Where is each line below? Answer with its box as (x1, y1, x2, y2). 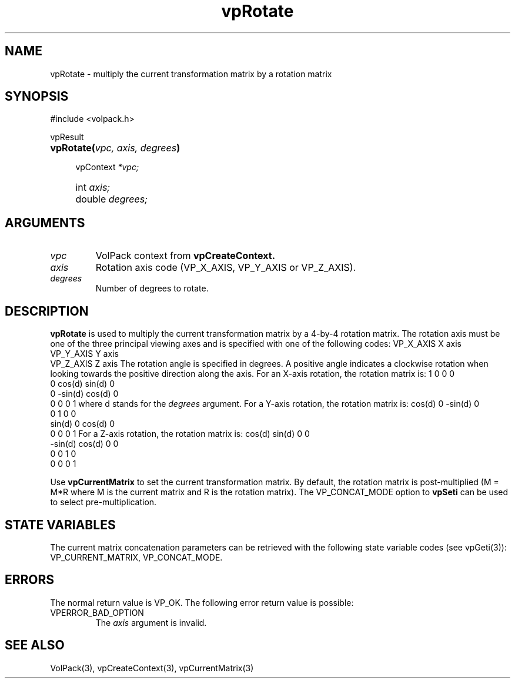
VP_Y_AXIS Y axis (50, 349, 119, 359)
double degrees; (75, 193, 148, 205)
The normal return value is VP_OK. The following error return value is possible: (50, 597, 354, 608)
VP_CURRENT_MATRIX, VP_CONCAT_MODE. (50, 552, 223, 562)
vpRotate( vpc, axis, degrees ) (50, 142, 180, 154)
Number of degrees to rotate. (95, 283, 209, 294)
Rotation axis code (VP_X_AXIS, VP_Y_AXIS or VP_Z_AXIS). (95, 261, 356, 274)
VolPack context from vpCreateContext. (95, 250, 275, 262)
